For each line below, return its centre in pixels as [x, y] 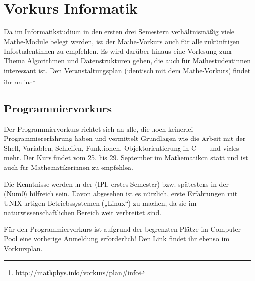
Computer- [227, 229]
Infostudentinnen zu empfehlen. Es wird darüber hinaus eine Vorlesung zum [118, 51]
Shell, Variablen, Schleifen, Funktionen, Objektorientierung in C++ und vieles [122, 148]
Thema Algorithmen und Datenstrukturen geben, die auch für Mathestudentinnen [127, 60]
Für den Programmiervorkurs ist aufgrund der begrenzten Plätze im [106, 229]
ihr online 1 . [21, 81]
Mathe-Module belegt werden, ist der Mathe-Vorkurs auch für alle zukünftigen [122, 41]
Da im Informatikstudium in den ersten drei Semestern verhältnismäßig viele [119, 32]
